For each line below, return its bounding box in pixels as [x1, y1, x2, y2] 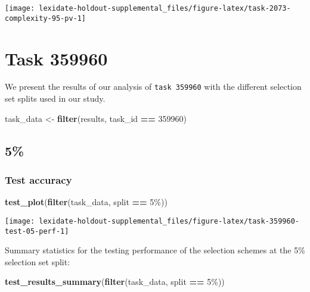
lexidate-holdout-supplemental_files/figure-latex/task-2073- [39, 4, 291, 12]
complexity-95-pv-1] [5, 14, 86, 23]
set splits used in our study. [5, 92, 106, 105]
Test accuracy [5, 172, 72, 187]
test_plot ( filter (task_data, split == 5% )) [5, 196, 168, 208]
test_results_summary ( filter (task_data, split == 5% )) [5, 275, 225, 288]
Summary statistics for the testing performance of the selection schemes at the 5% [5, 244, 305, 256]
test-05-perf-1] [5, 227, 69, 236]
